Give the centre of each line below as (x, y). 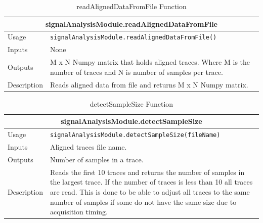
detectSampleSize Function (131, 103)
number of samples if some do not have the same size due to (143, 202)
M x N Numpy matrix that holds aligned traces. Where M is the (150, 62)
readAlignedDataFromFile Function (131, 6)
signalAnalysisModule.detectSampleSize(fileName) (135, 135)
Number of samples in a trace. (97, 159)
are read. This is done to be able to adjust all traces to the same (150, 191)
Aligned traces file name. (88, 147)
